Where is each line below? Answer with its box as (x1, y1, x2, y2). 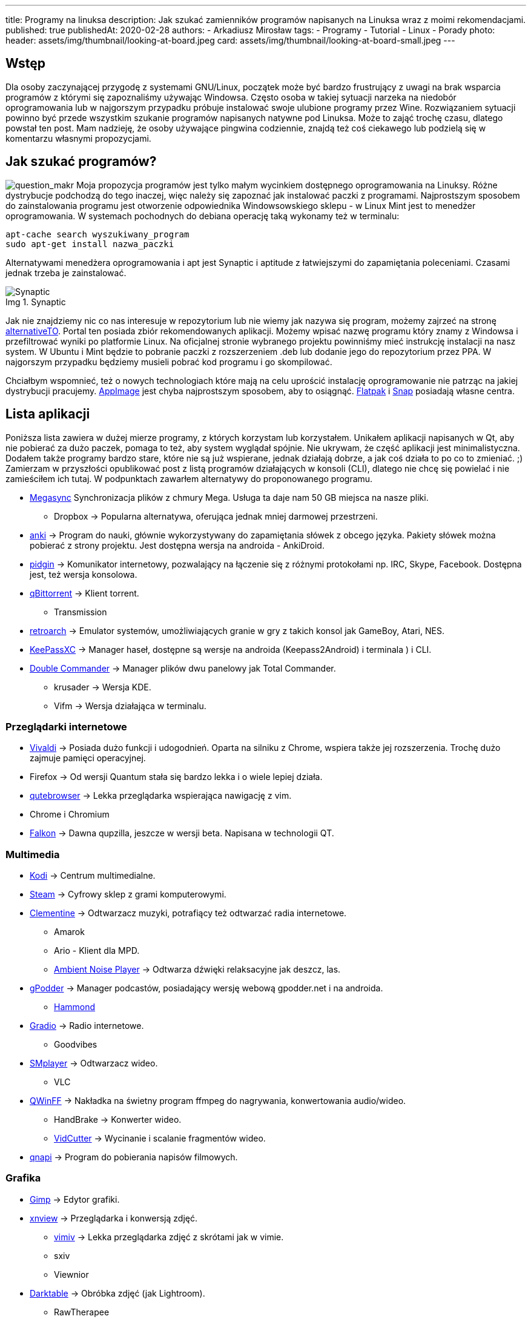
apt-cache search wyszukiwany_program (5, 229, 190, 239)
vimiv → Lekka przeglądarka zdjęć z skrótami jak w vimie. (54, 1231, 284, 1242)
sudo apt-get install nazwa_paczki (5, 239, 174, 249)
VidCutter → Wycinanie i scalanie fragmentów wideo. (54, 1133, 266, 1144)
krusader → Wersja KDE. (54, 681, 151, 692)
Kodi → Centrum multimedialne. (30, 870, 156, 881)
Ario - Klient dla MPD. (54, 945, 140, 956)
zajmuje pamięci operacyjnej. (30, 753, 146, 764)
